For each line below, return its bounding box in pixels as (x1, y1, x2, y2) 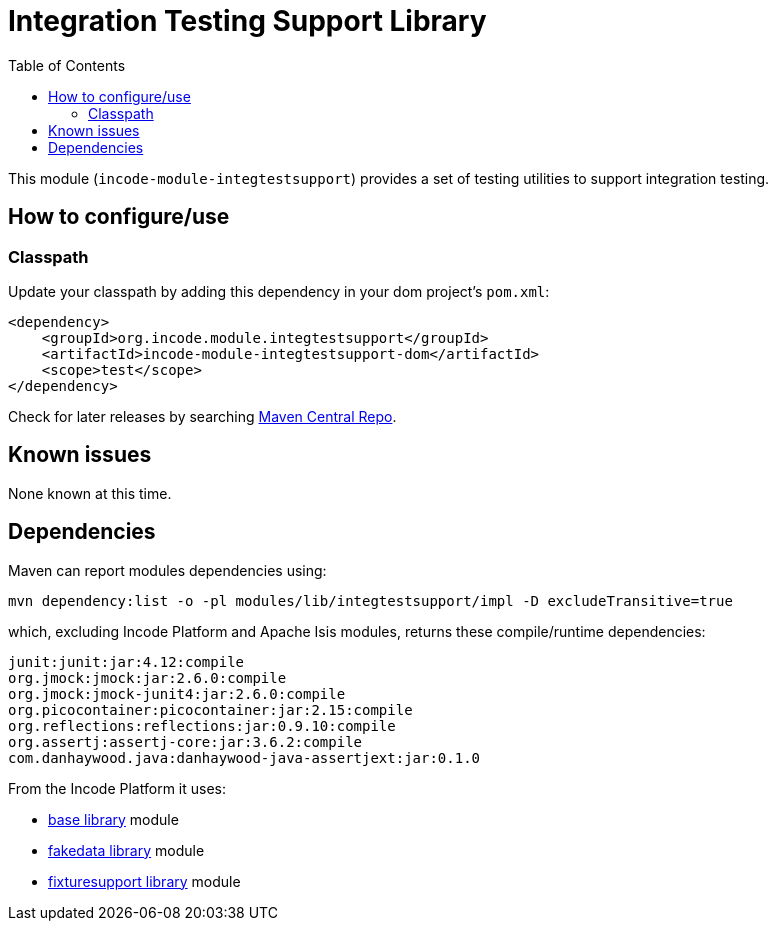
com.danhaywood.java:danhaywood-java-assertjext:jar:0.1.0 (8, 749, 481, 766)
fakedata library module (48, 841, 205, 859)
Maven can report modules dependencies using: (8, 561, 327, 579)
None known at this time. (8, 484, 172, 502)
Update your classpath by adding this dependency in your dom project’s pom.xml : (8, 282, 550, 300)
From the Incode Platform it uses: (8, 779, 226, 797)
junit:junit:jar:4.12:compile (8, 653, 245, 670)
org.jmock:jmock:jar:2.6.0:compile (8, 669, 287, 686)
